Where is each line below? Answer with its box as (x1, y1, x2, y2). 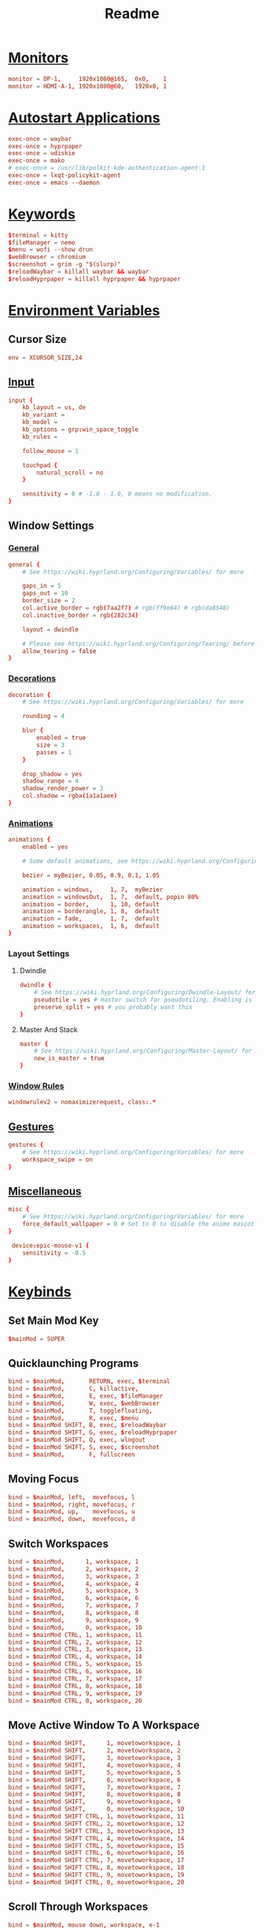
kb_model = (22, 418, 58, 426)
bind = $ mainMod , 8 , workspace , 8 (8, 1609, 139, 1617)
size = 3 (36, 741, 65, 749)
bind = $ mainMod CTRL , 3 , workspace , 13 (8, 1646, 143, 1653)
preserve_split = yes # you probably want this (34, 1003, 192, 1011)
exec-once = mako (8, 157, 65, 165)
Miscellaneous (8, 1185, 82, 1198)
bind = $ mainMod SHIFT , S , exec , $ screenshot (8, 1443, 160, 1451)
